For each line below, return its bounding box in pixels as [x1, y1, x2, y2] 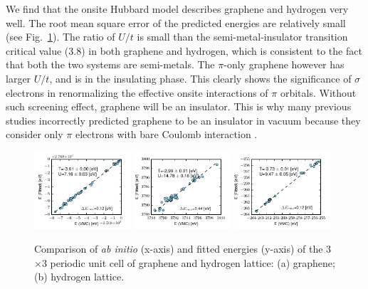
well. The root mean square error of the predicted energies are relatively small [6, 15, 346, 30]
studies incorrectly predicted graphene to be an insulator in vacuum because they [6, 112, 361, 127]
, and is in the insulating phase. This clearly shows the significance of [49, 70, 352, 85]
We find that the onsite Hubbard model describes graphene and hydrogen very [6, 1, 349, 16]
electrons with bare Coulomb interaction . [75, 127, 258, 142]
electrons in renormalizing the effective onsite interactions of [6, 85, 268, 100]
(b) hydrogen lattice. [34, 269, 125, 284]
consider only [6, 127, 63, 142]
